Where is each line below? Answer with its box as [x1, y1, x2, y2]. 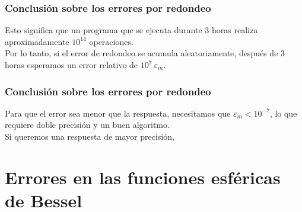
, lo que [269, 107, 297, 119]
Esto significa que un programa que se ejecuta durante [5, 24, 202, 36]
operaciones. [89, 35, 133, 47]
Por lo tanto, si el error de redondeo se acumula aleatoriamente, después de [5, 47, 278, 59]
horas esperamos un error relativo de [5, 59, 138, 70]
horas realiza [211, 24, 258, 36]
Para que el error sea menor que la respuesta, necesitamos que [5, 107, 231, 119]
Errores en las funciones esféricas [5, 165, 281, 189]
